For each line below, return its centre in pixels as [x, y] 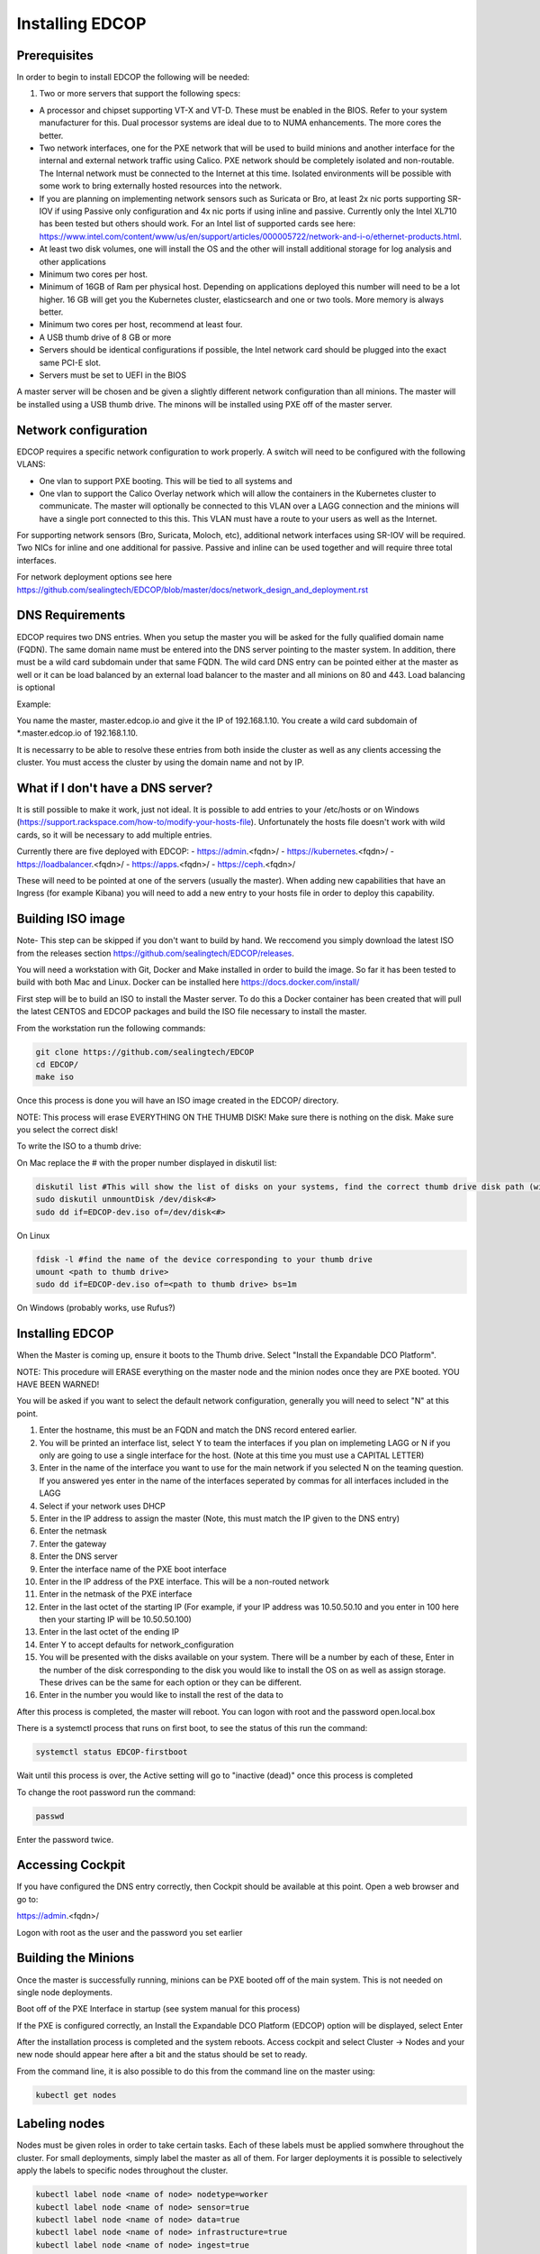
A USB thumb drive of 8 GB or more [105, 337]
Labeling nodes [61, 2124]
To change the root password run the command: [106, 1792]
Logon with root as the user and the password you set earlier [130, 1932]
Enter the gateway [73, 1544]
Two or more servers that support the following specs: [140, 94]
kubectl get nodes [76, 2095]
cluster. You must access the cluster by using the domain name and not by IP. [161, 763]
